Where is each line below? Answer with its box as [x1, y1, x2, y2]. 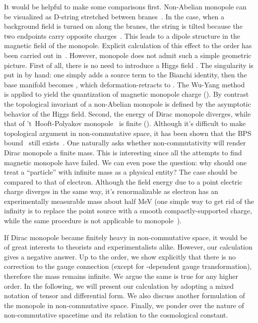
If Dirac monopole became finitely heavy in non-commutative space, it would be [4, 232, 248, 242]
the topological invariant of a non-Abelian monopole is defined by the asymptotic [4, 98, 251, 109]
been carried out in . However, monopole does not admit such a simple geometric [4, 50, 252, 60]
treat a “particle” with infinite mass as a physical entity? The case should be [4, 167, 237, 177]
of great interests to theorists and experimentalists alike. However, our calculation [4, 242, 253, 252]
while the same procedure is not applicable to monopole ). [4, 215, 182, 226]
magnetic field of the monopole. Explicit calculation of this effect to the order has [4, 40, 252, 51]
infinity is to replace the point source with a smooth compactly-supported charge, [4, 205, 252, 216]
